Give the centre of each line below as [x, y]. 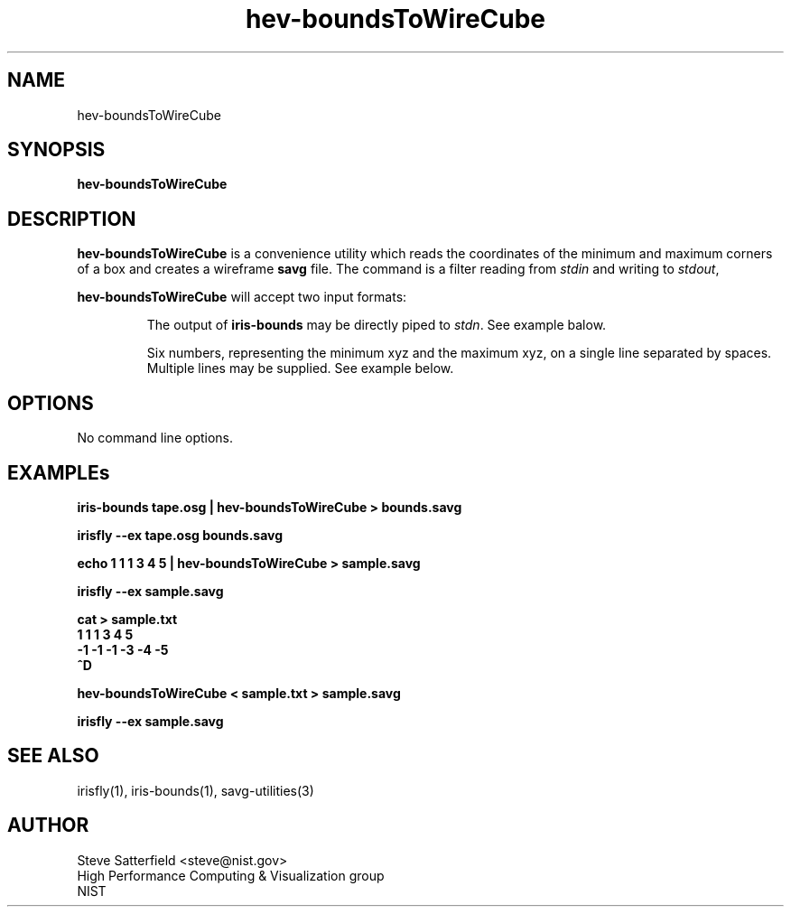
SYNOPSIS [56, 150]
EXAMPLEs [59, 472]
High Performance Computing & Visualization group [231, 875]
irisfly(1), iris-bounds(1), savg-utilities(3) [195, 790]
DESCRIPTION [72, 219]
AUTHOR [48, 825]
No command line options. [155, 438]
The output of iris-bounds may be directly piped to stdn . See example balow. [377, 325]
